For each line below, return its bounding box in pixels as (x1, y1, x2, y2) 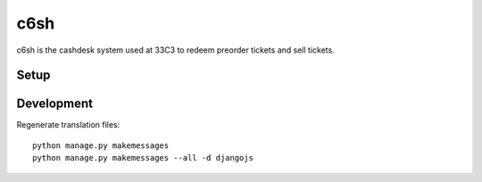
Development (16, 96, 94, 112)
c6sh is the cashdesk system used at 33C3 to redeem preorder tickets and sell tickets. (16, 45, 335, 55)
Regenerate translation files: (16, 120, 120, 130)
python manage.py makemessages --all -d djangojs (32, 153, 254, 163)
